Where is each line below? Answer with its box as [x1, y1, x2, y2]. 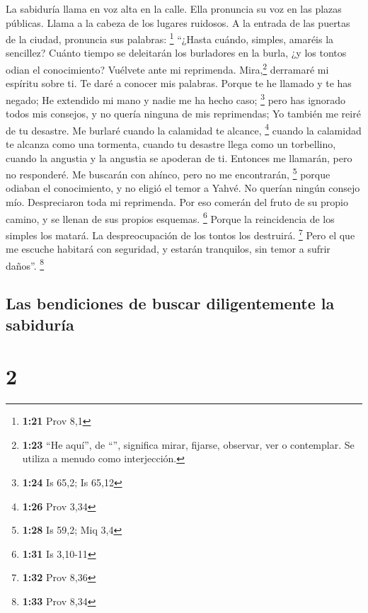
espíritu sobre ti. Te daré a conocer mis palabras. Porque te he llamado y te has [6, 76, 352, 91]
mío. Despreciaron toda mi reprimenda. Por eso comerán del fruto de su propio [6, 195, 348, 209]
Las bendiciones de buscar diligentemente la [6, 292, 335, 314]
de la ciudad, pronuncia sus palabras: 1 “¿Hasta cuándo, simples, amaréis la [6, 30, 334, 46]
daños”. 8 [6, 256, 45, 273]
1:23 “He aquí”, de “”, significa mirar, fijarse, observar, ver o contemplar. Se [22, 437, 355, 452]
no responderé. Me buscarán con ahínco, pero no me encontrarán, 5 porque [6, 165, 330, 181]
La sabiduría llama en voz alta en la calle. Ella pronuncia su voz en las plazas [6, 1, 342, 16]
